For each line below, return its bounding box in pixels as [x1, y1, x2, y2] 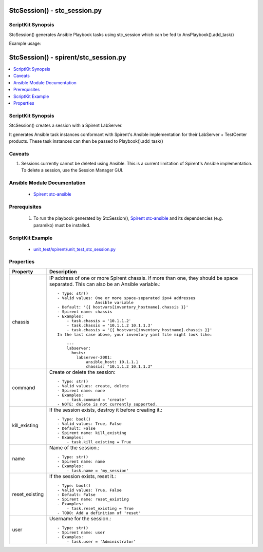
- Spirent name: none [57, 388, 105, 393]
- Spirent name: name [57, 458, 105, 464]
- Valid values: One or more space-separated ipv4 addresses [57, 295, 196, 301]
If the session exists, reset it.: [49, 473, 116, 479]
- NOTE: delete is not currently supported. [57, 401, 158, 407]
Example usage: [9, 40, 41, 46]
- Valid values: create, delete [57, 383, 129, 388]
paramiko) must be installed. [33, 222, 91, 228]
